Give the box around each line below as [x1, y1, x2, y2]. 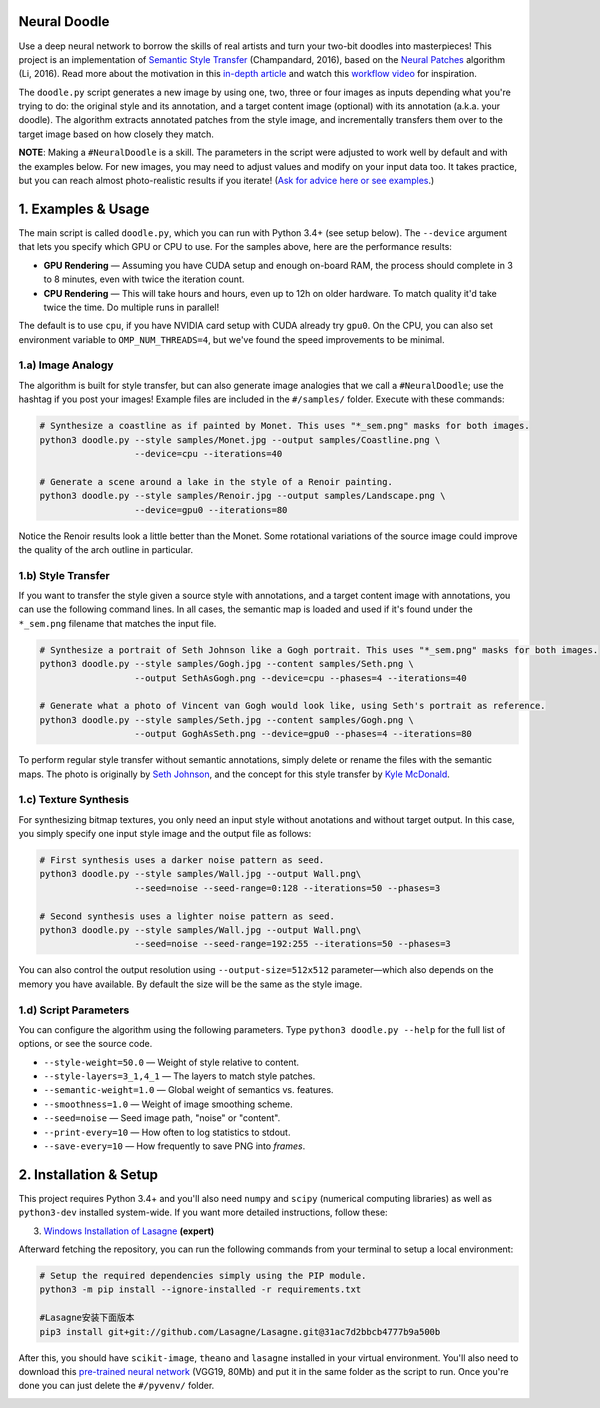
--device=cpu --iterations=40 [134, 448, 283, 459]
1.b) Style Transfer [18, 568, 110, 582]
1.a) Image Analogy [18, 358, 114, 372]
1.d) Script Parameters [18, 1003, 130, 1017]
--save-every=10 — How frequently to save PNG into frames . [43, 1140, 306, 1152]
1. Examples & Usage [18, 200, 150, 217]
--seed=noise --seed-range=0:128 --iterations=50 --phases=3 [134, 882, 441, 894]
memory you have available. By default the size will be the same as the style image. [18, 978, 363, 990]
